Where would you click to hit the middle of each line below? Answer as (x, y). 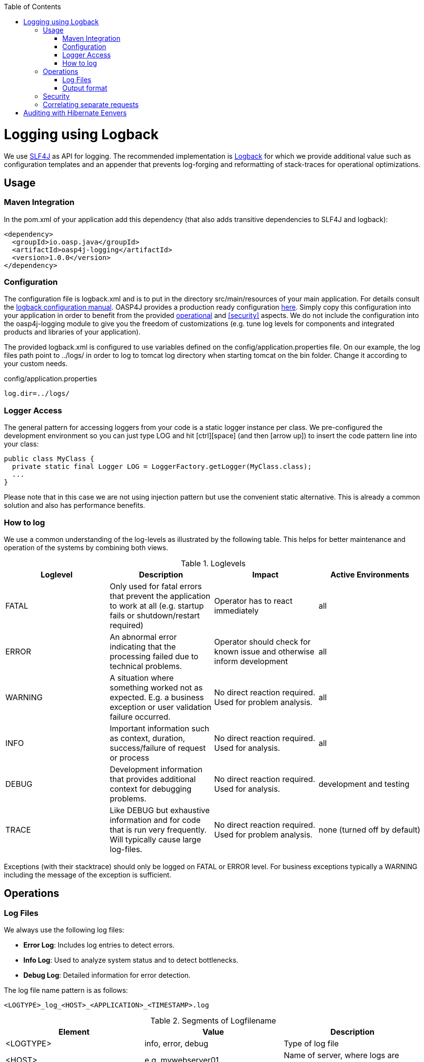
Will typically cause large (155, 839)
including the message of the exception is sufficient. (88, 875)
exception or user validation (161, 707)
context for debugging (151, 789)
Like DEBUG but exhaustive (160, 810)
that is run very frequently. (158, 829)
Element (74, 1032)
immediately (237, 610)
